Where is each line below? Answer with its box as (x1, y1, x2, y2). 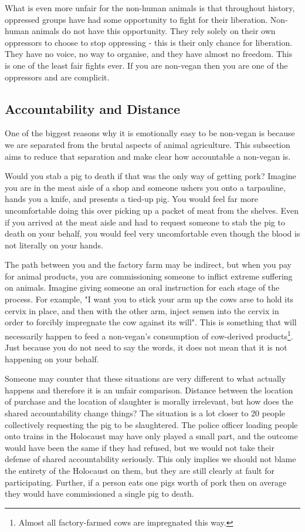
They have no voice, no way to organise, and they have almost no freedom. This (5, 48, 293, 60)
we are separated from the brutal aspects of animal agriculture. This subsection (5, 138, 290, 150)
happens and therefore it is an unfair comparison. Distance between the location (5, 383, 293, 396)
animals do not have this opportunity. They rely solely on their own (32, 25, 276, 37)
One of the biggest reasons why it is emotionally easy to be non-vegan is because (5, 127, 295, 139)
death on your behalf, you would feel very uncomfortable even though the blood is (5, 227, 300, 240)
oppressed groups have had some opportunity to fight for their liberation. (5, 13, 268, 25)
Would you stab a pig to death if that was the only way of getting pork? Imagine (5, 170, 296, 182)
